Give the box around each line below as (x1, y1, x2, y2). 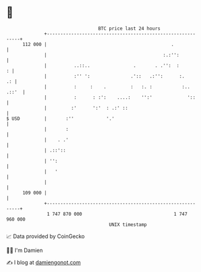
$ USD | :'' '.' (6, 115, 115, 122)
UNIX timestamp (109, 221, 147, 228)
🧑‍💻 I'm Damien (6, 247, 43, 254)
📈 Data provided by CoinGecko (6, 233, 85, 240)
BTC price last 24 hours (98, 25, 161, 32)
